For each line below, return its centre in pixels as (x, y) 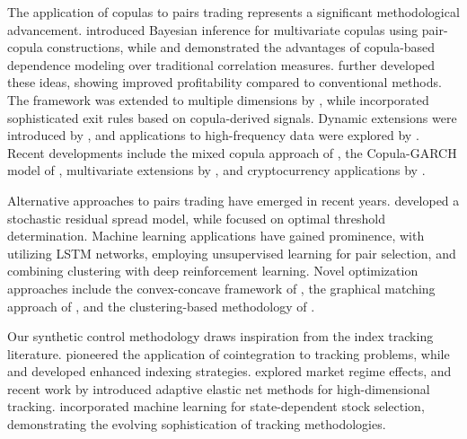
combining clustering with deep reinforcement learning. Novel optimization (213, 271)
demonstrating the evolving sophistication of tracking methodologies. (197, 424)
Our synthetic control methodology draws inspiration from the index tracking (220, 336)
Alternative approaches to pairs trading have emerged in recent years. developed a (233, 200)
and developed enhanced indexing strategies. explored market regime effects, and (229, 371)
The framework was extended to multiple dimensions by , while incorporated (218, 99)
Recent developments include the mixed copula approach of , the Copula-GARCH (232, 152)
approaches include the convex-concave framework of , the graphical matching (221, 288)
